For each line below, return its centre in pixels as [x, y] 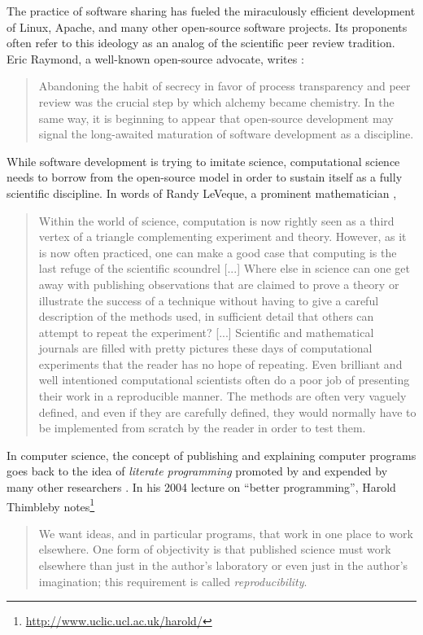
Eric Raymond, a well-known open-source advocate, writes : [155, 58]
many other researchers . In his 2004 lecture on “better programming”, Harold [201, 487]
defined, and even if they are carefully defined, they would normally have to [227, 412]
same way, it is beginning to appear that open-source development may [216, 118]
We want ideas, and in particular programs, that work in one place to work [226, 533]
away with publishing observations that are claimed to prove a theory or [219, 284]
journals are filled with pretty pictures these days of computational [205, 348]
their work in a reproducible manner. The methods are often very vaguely [222, 396]
